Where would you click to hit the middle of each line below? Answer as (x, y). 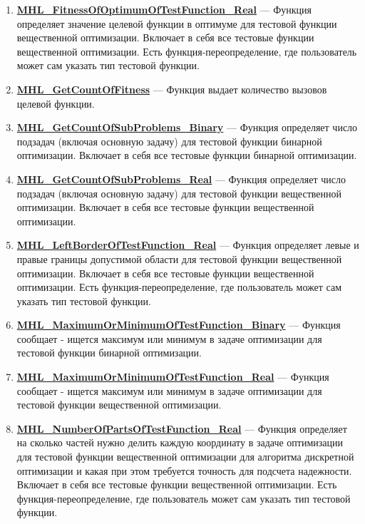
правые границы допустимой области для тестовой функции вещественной (179, 258)
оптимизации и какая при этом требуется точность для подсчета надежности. (184, 470)
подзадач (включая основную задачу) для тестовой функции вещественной (179, 193)
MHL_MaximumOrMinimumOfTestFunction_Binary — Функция (179, 325)
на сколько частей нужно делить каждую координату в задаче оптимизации (180, 442)
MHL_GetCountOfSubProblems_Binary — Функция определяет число (187, 127)
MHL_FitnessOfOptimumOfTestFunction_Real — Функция (164, 9)
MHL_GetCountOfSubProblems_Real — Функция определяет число (181, 179)
